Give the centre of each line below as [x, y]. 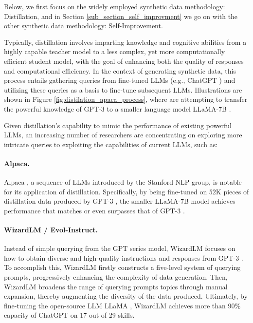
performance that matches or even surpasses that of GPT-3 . [94, 210]
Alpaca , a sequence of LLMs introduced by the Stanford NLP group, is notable [123, 182]
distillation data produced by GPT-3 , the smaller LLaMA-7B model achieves [120, 201]
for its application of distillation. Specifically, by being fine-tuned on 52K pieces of [126, 191]
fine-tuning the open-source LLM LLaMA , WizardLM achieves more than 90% [122, 305]
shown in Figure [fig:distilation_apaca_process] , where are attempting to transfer [126, 99]
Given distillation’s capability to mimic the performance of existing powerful [118, 125]
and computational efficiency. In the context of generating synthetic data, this [120, 70]
